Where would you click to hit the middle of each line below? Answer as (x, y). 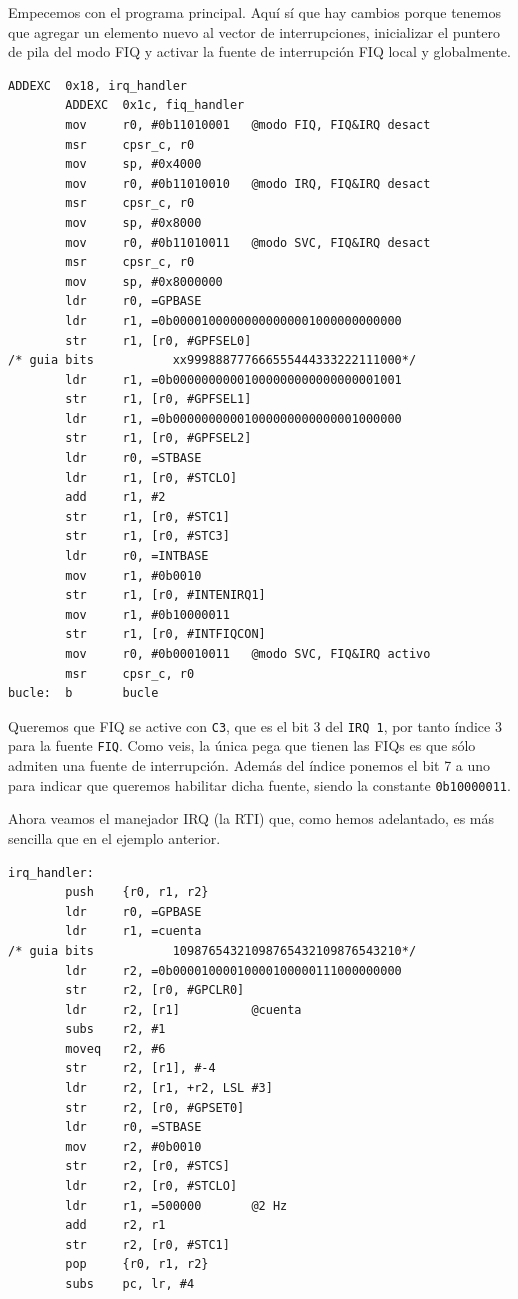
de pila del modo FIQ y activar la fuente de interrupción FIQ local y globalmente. (259, 51)
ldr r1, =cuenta (133, 931)
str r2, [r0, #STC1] (147, 1244)
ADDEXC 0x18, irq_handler (97, 85)
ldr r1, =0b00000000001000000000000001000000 (233, 418)
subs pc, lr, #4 (130, 1284)
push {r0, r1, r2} (137, 892)
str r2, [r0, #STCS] (147, 1166)
